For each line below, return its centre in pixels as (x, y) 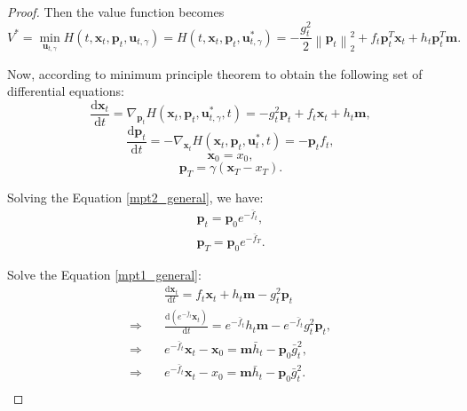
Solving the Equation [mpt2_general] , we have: (135, 198)
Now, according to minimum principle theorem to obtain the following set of (215, 73)
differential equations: (66, 91)
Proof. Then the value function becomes (116, 12)
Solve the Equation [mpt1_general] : (104, 274)
